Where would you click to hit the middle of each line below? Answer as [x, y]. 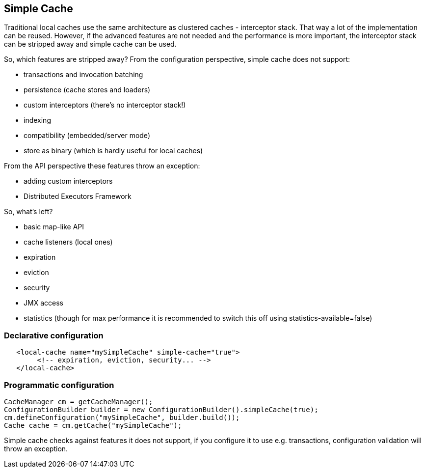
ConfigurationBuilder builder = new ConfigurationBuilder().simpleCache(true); [161, 409]
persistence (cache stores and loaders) [87, 90]
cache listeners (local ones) [68, 242]
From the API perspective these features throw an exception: [102, 166]
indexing [37, 120]
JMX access [43, 303]
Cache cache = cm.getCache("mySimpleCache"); [93, 425]
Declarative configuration [54, 335]
